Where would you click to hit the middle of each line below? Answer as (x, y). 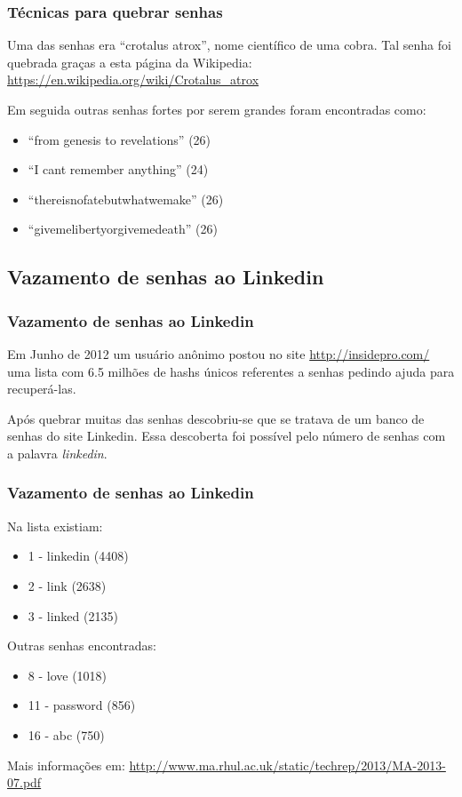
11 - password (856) (82, 705)
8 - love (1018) (68, 675)
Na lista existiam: (55, 526)
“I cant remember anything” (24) (118, 169)
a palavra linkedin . (57, 453)
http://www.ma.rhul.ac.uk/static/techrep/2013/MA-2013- (287, 765)
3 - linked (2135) (73, 615)
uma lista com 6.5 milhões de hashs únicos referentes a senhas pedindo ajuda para (231, 371)
